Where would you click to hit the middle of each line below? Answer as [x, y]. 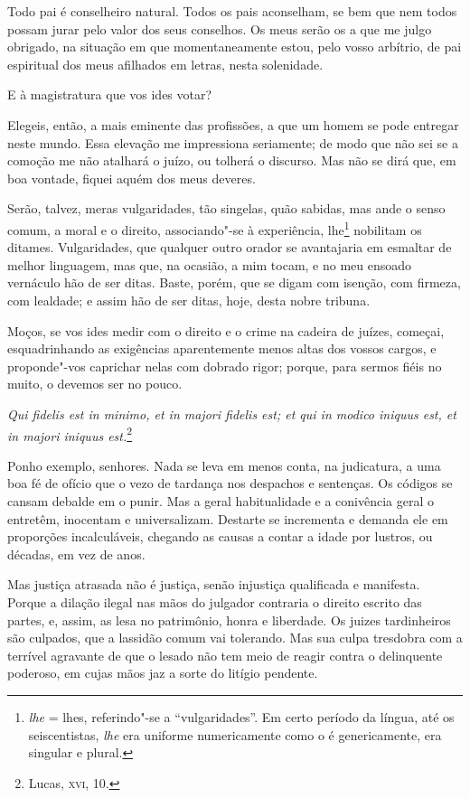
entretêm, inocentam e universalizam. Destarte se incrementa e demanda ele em [228, 518]
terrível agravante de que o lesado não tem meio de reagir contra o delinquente [225, 655]
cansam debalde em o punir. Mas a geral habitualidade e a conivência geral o [221, 500]
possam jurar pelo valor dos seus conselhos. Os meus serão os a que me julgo [220, 28]
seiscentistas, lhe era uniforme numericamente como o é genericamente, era [235, 734]
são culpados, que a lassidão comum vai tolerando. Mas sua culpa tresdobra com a [235, 638]
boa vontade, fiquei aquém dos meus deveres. [132, 178]
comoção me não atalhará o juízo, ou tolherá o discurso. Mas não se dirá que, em [232, 160]
